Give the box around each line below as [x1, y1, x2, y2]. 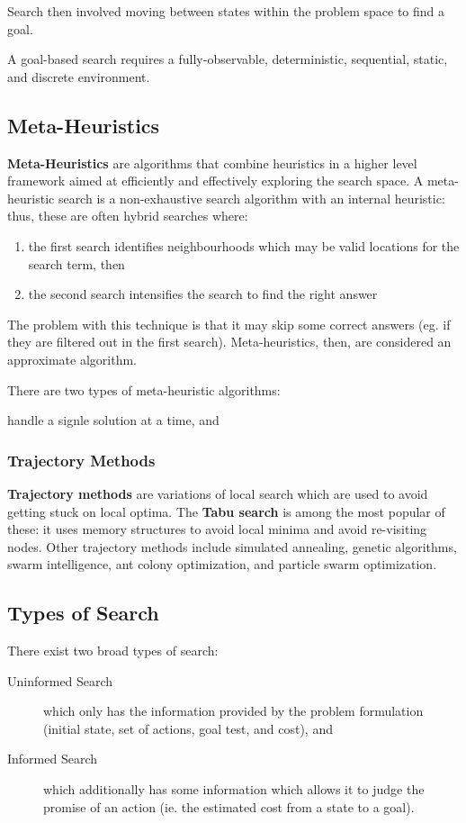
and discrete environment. [7, 67, 150, 86]
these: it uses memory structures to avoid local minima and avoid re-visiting [7, 520, 427, 538]
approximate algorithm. [7, 349, 137, 368]
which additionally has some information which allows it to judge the [43, 780, 425, 799]
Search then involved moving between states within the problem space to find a [7, 2, 445, 20]
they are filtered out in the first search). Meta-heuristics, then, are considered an [7, 332, 452, 351]
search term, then [28, 254, 125, 273]
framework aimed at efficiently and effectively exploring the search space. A [7, 171, 424, 190]
